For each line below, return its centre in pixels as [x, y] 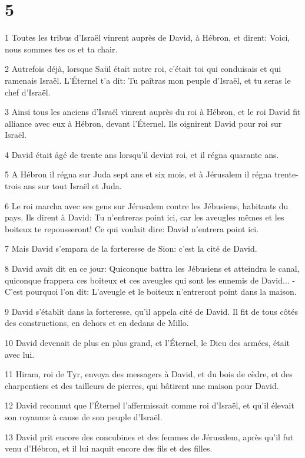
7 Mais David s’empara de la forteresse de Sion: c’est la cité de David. [131, 248]
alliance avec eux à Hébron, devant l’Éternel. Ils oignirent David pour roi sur [143, 123]
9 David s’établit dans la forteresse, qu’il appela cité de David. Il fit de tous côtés [151, 311]
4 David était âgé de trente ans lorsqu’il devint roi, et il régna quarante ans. [142, 154]
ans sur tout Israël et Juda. [73, 186]
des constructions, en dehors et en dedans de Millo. [97, 323]
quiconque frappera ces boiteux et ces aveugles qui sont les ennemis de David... [147, 280]
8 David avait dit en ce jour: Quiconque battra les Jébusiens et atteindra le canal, [152, 268]
